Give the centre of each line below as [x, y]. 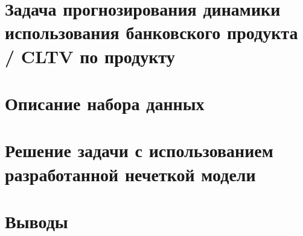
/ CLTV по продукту [90, 56]
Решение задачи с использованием [139, 150]
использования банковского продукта [151, 32]
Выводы [37, 221]
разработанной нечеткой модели [130, 174]
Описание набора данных [105, 103]
